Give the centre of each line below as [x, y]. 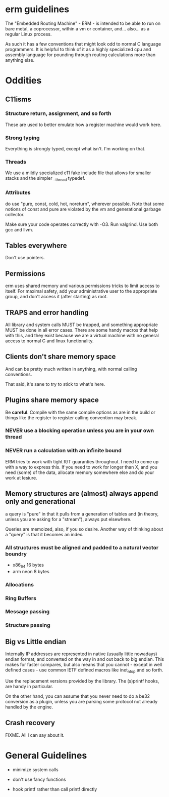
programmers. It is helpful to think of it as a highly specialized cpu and [78, 49]
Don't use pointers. [25, 258]
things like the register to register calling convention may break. [71, 417]
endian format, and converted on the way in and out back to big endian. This [85, 659]
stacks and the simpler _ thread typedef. [45, 179]
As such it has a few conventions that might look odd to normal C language [83, 44]
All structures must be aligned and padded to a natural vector [82, 547]
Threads [16, 162]
